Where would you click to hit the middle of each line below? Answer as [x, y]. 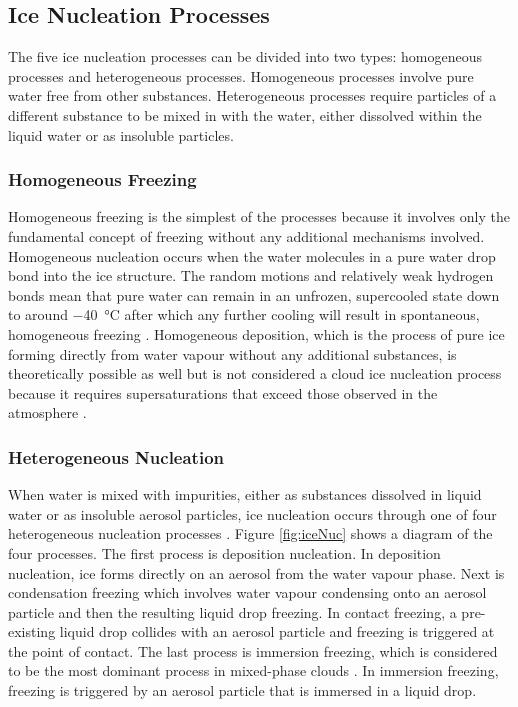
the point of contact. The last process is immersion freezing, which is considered [253, 650]
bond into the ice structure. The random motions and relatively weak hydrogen [251, 275]
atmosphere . [47, 412]
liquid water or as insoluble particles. [121, 134]
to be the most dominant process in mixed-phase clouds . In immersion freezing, [253, 670]
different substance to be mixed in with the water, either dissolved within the [245, 114]
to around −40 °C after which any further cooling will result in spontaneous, [244, 314]
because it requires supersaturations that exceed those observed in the [223, 392]
